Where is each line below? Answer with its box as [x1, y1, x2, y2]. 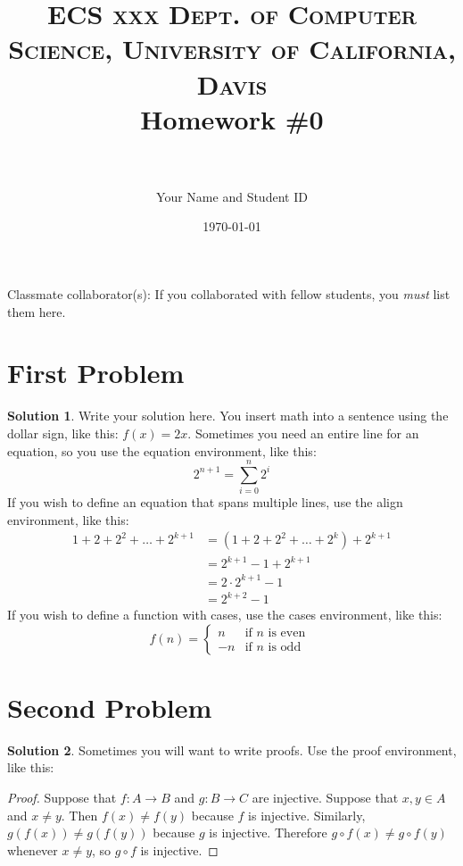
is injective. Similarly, [248, 805, 366, 824]
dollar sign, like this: [7, 423, 119, 442]
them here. [7, 302, 66, 321]
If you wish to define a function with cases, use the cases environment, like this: [7, 605, 442, 624]
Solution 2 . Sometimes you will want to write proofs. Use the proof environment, [7, 740, 457, 759]
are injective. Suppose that [252, 788, 399, 806]
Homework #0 [140, 100, 324, 137]
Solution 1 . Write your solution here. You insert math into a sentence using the [7, 406, 449, 425]
